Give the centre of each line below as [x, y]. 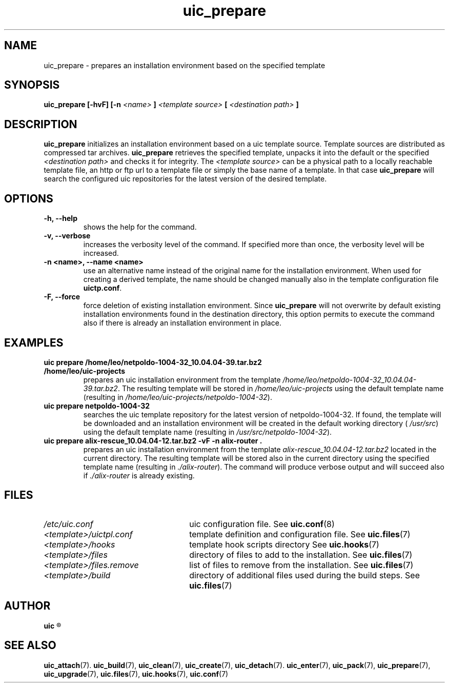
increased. [101, 253]
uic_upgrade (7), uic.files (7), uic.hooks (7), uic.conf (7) [136, 674]
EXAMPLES [34, 342]
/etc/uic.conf [68, 524]
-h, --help [60, 218]
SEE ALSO [30, 645]
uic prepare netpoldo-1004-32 [97, 406]
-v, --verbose [67, 236]
